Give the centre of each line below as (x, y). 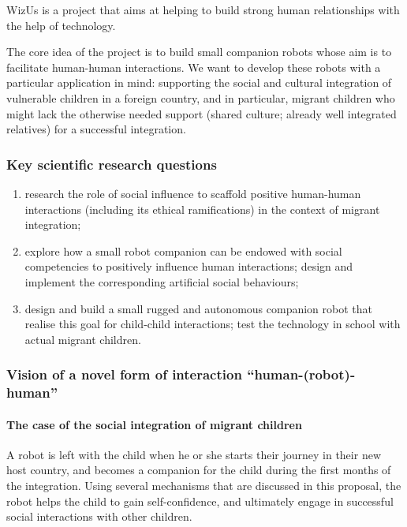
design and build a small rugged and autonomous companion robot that (198, 308)
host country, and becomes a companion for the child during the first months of (199, 470)
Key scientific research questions (112, 164)
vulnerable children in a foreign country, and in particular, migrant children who (201, 97)
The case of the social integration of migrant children (154, 424)
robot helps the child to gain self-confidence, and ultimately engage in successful (200, 501)
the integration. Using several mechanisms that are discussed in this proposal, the (204, 486)
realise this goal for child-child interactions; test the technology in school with (213, 324)
